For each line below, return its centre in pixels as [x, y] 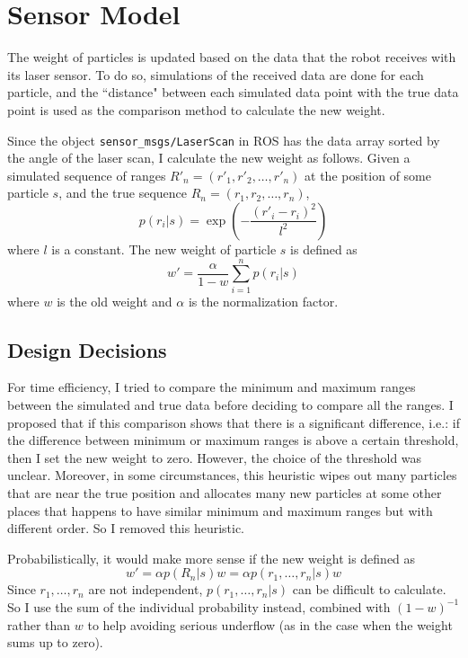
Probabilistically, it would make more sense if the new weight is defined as [212, 558]
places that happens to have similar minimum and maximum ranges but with [220, 510]
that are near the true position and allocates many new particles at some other [225, 493]
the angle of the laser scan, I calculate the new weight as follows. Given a [209, 158]
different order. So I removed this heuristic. [126, 528]
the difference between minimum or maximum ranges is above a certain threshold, [233, 440]
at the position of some [368, 175]
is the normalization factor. [263, 301]
